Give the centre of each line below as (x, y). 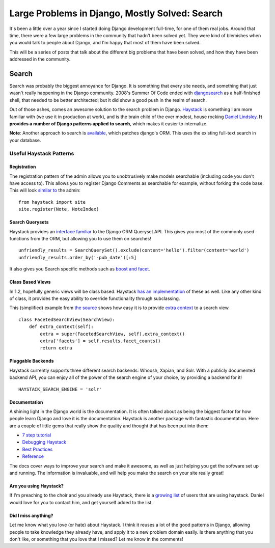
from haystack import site (52, 202)
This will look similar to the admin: (45, 190)
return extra (56, 348)
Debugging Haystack (44, 442)
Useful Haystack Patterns (42, 153)
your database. (25, 140)
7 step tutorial (37, 435)
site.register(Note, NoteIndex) (59, 209)
